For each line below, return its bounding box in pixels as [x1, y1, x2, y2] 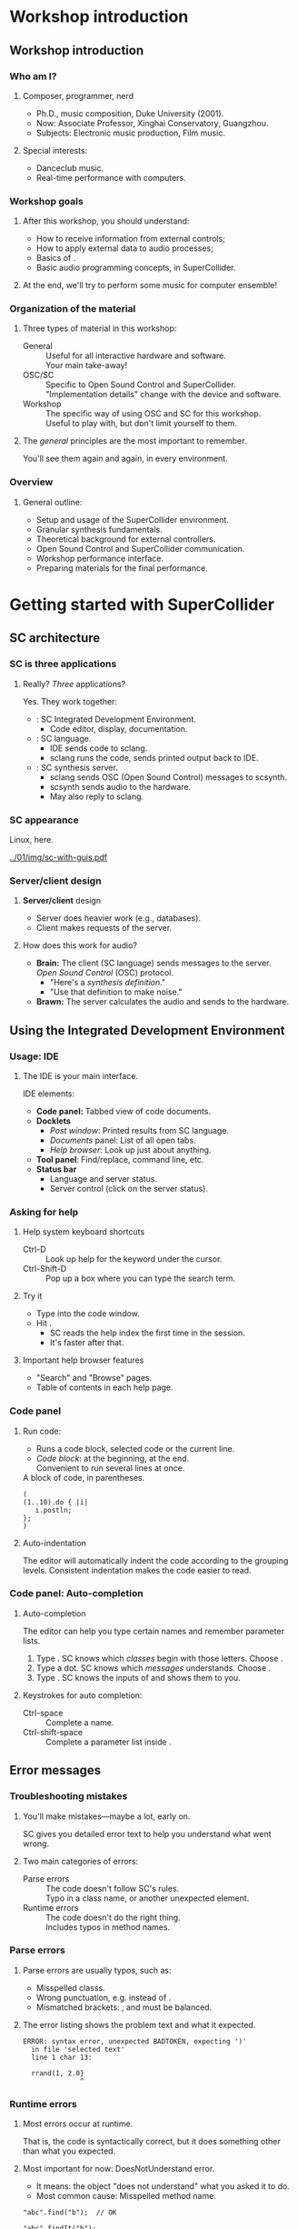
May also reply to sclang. [49, 791, 144, 802]
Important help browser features [22, 1354, 144, 1365]
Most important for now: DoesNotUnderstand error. [22, 2164, 215, 2174]
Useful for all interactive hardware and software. [45, 350, 227, 361]
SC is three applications [9, 657, 117, 670]
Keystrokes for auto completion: [22, 1689, 143, 1701]
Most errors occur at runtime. [22, 2118, 134, 2129]
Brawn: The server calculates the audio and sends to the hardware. [35, 996, 289, 1007]
